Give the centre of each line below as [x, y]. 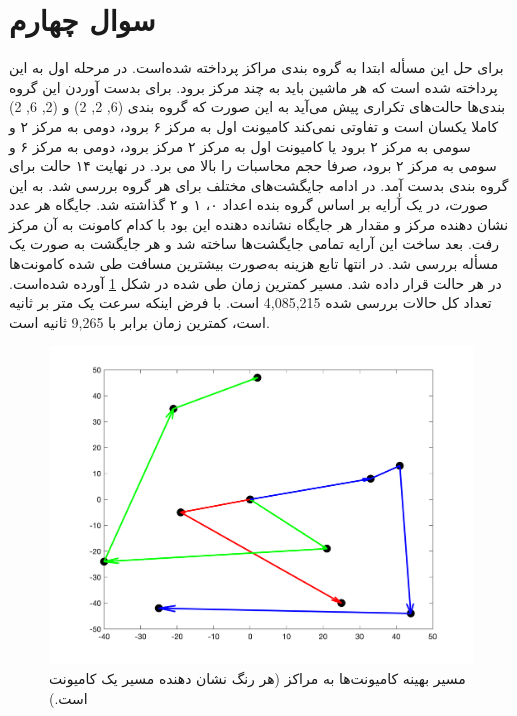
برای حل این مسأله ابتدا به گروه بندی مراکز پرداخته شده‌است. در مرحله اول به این [256, 67]
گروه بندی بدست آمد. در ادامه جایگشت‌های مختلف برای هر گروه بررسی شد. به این [259, 184]
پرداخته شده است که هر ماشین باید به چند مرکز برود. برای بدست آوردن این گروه [253, 86]
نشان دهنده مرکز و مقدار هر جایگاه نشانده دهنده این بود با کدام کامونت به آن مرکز [259, 223]
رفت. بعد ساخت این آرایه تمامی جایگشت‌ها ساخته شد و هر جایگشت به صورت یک [254, 243]
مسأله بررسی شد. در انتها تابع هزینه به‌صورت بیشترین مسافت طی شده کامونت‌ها [254, 263]
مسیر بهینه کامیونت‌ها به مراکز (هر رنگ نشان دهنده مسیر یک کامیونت [257, 677]
